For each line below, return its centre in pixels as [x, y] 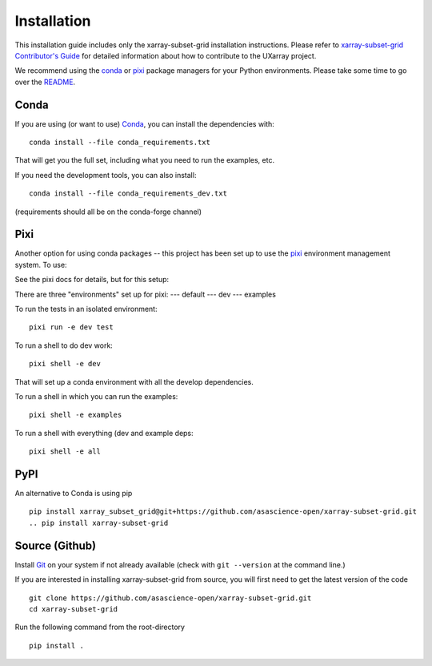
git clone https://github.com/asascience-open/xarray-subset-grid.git [170, 598]
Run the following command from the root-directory [100, 627]
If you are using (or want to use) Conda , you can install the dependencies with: [145, 123]
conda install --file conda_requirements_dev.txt [128, 194]
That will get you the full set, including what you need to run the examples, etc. [145, 160]
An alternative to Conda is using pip [74, 494]
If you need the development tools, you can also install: [106, 175]
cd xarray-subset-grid [74, 609]
